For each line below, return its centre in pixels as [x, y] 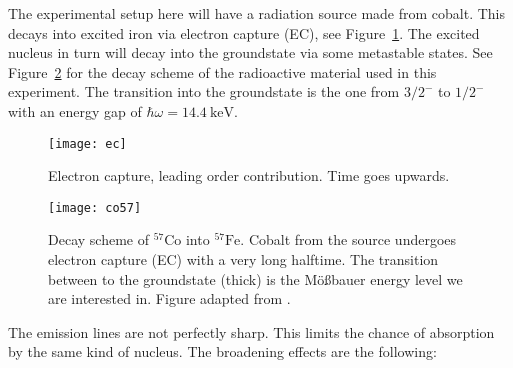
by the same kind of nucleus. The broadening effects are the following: [222, 351]
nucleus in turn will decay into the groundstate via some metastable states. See [250, 52]
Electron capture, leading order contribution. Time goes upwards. [249, 175]
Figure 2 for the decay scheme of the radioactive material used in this [222, 71]
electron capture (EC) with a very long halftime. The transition [243, 259]
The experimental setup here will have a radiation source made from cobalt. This [257, 13]
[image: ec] [87, 143]
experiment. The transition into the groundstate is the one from [204, 91]
